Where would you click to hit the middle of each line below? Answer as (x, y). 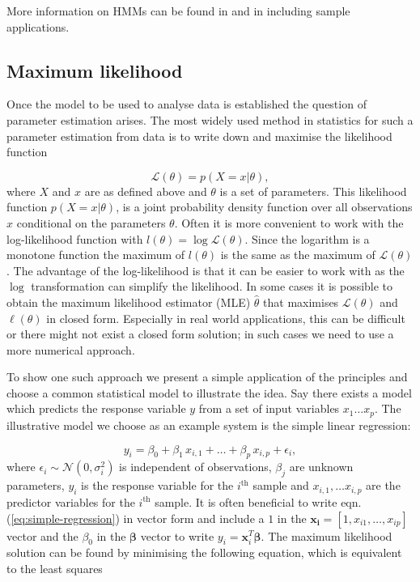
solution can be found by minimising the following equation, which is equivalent (204, 552)
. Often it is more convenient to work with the (289, 222)
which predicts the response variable (96, 408)
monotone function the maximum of (96, 255)
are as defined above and (146, 191)
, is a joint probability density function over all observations (264, 207)
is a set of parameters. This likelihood (313, 191)
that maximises (301, 302)
